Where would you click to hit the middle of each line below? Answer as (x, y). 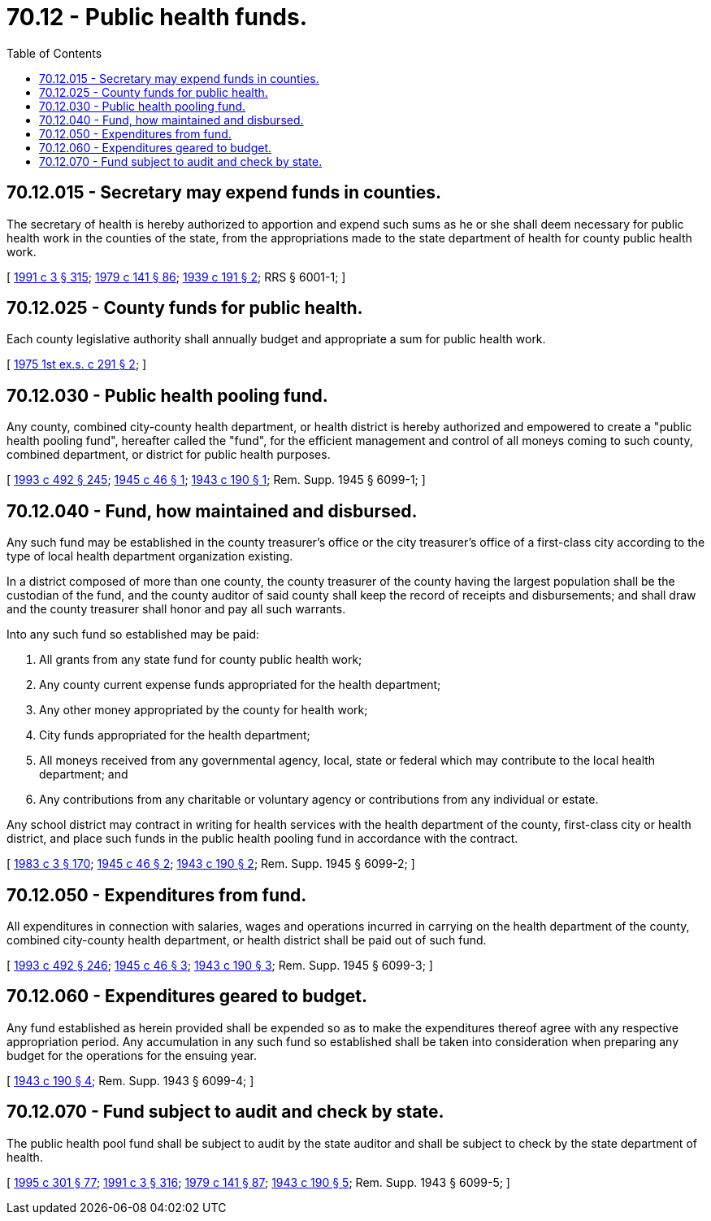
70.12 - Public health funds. (157, 17)
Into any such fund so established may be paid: (133, 634)
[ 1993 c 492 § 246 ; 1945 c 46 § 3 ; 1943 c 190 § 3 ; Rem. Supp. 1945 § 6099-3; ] (220, 965)
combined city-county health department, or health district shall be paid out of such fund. (247, 940)
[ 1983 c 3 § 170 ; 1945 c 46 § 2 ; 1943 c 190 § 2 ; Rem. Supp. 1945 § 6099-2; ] (211, 864)
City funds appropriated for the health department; (175, 735)
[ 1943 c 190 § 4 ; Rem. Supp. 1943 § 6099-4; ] (130, 1080)
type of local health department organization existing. (150, 556)
